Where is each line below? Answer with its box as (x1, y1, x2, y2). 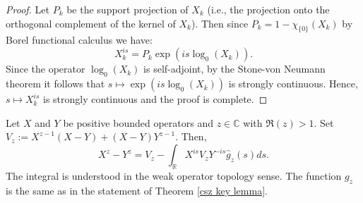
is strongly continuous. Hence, (228, 76, 358, 91)
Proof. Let (6, 2, 49, 16)
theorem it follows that (6, 76, 105, 91)
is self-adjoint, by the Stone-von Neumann (143, 61, 326, 76)
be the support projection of (66, 2, 189, 16)
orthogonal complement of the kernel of (6, 16, 176, 30)
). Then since (191, 16, 249, 30)
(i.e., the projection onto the (207, 2, 330, 16)
